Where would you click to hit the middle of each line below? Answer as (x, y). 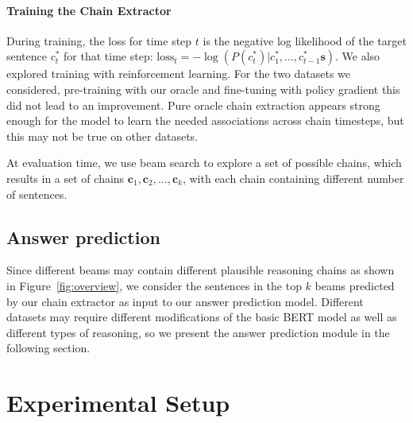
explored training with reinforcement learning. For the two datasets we (179, 74)
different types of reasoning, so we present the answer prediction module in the (198, 332)
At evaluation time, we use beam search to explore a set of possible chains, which (204, 163)
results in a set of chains (66, 178)
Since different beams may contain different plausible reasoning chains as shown (201, 270)
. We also (357, 56)
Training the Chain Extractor (89, 10)
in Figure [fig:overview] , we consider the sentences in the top (154, 285)
